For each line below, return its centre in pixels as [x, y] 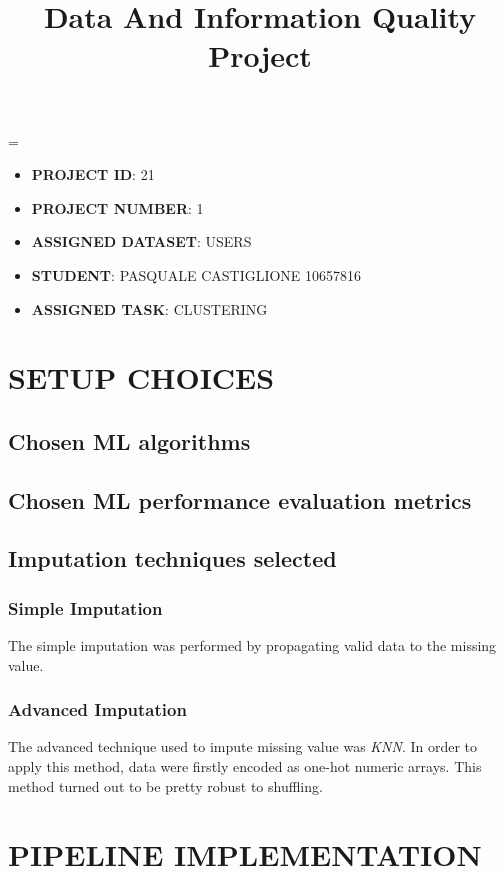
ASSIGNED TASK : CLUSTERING [149, 308]
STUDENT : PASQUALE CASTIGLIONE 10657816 [196, 274]
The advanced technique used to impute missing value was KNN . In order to [243, 746]
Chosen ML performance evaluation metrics [240, 499]
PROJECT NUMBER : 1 [117, 207]
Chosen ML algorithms [129, 440]
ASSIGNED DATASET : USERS [141, 241]
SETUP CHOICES [141, 377]
